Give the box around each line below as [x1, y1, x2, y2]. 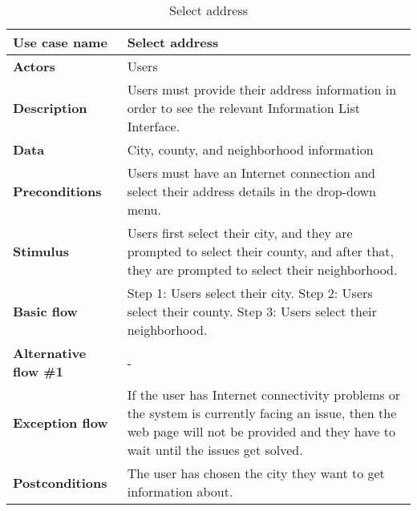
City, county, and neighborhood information [127, 140, 374, 159]
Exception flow [13, 412, 108, 432]
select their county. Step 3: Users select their [127, 302, 377, 320]
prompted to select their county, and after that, [127, 242, 394, 260]
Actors [13, 57, 55, 75]
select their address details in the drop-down [127, 182, 376, 200]
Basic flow [13, 302, 78, 320]
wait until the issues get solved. [127, 441, 303, 459]
